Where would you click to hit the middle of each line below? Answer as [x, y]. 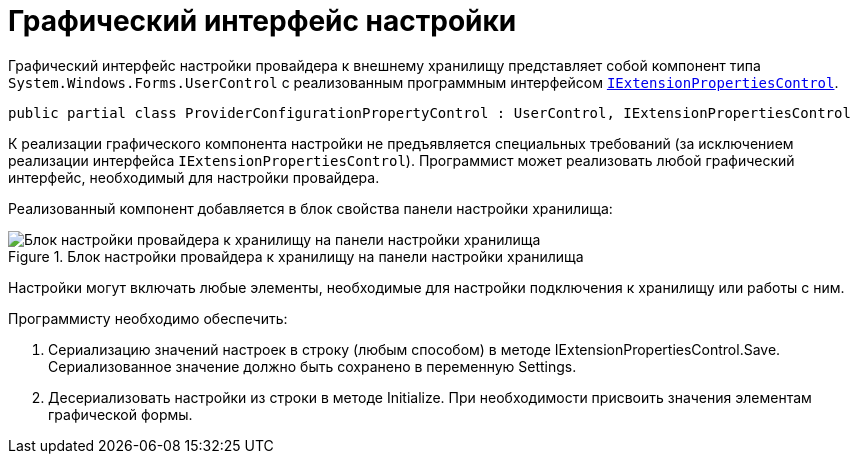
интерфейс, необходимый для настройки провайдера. [194, 177]
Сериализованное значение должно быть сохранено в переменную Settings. [312, 366]
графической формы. [120, 414]
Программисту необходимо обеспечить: [148, 318]
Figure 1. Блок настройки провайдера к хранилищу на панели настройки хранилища [296, 256]
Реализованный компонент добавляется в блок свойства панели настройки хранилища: [310, 208]
